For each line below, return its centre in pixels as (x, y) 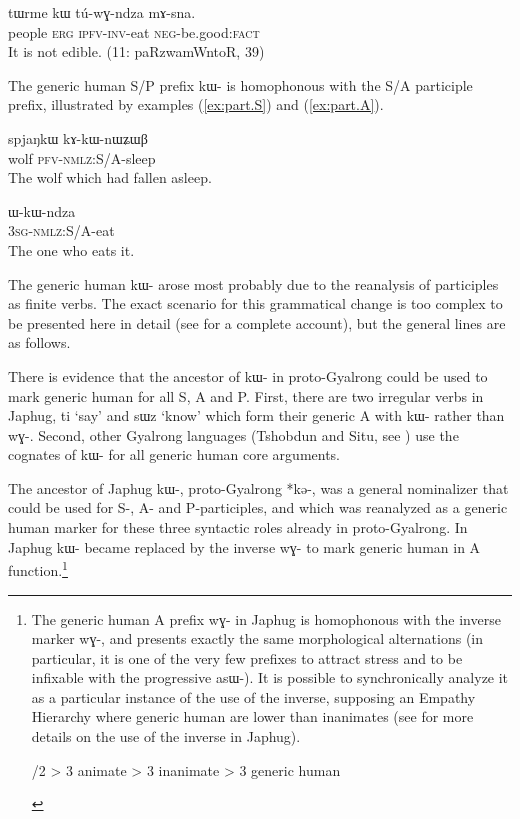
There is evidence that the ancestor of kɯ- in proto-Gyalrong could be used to (248, 375)
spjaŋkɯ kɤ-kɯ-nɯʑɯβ (78, 137)
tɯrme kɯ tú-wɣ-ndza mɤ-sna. (102, 12)
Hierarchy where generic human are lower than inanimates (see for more (252, 716)
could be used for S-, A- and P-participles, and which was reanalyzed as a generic (258, 507)
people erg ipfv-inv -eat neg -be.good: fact (134, 31)
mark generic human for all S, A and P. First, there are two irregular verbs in (246, 395)
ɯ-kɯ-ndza (42, 210)
